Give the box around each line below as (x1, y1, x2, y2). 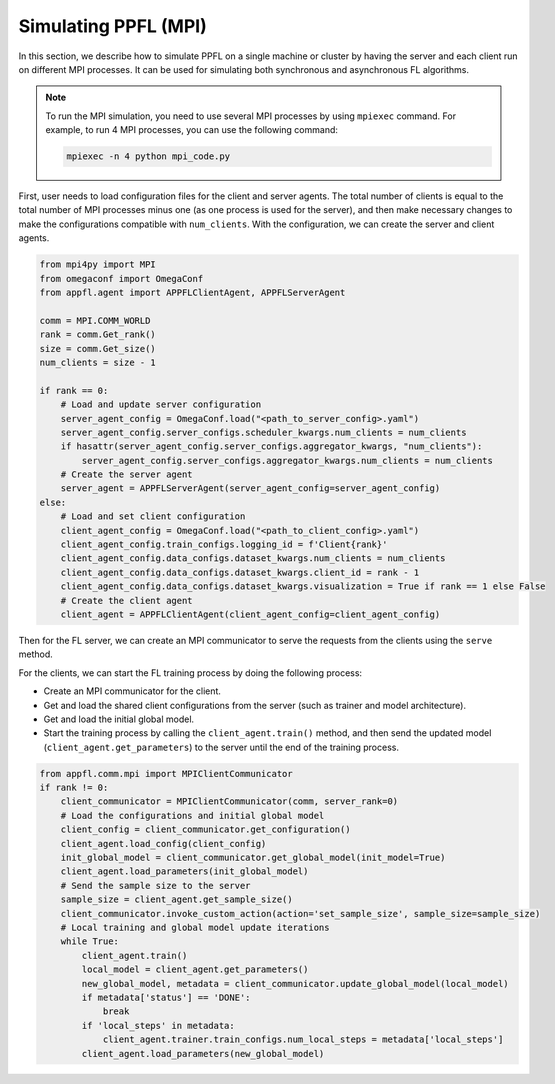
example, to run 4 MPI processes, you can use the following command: (45, 124, 339, 136)
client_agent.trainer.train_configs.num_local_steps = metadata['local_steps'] (102, 1034, 504, 1045)
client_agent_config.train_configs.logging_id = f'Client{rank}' (60, 539, 388, 550)
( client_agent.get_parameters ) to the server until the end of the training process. (43, 741, 400, 753)
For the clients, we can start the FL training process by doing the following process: (18, 666, 363, 679)
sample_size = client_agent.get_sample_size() (60, 894, 294, 905)
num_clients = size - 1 (39, 356, 157, 368)
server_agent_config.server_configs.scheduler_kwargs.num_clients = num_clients (60, 426, 467, 438)
